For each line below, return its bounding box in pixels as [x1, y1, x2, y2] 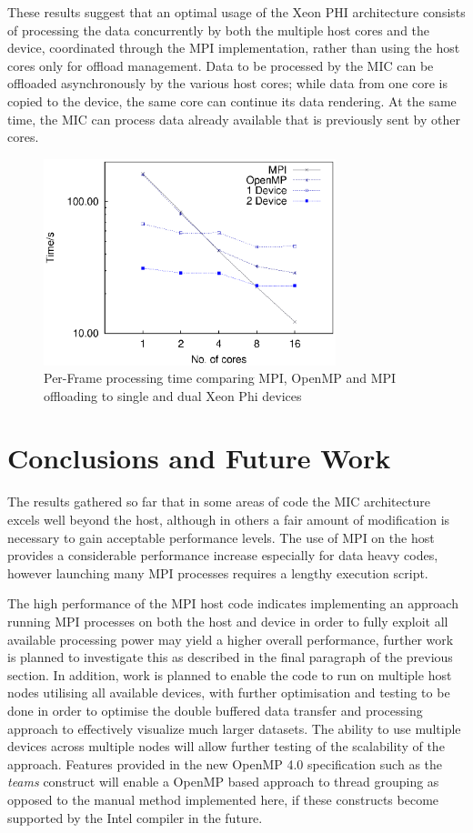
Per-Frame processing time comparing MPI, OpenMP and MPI [44, 368, 397, 387]
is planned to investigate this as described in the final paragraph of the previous [7, 647, 453, 667]
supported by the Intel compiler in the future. [7, 808, 263, 827]
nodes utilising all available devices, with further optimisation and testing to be [7, 683, 450, 702]
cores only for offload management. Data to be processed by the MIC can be [7, 55, 434, 75]
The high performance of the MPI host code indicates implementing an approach [7, 594, 458, 613]
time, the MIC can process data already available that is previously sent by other [7, 109, 460, 128]
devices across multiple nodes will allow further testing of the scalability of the [7, 737, 445, 756]
